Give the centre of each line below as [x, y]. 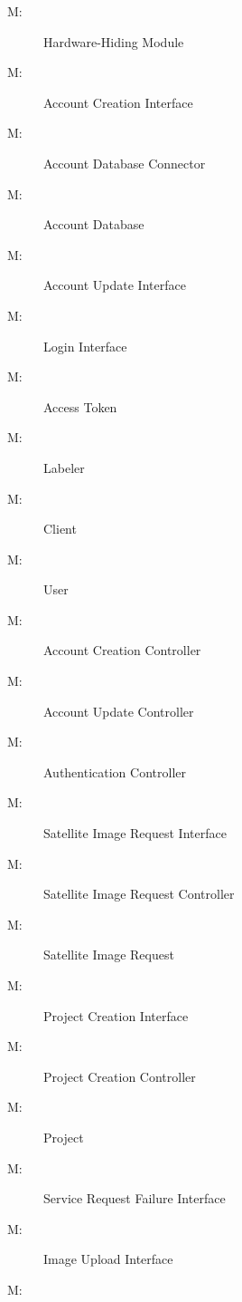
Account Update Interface [115, 285]
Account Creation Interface [118, 102]
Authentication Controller [115, 772]
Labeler [64, 467]
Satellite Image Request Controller [139, 894]
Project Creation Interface [116, 1015]
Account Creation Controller [122, 650]
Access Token [80, 406]
